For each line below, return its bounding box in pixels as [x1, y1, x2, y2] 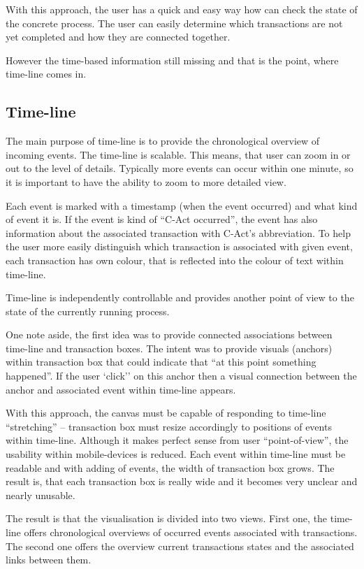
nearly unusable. [6, 487, 75, 502]
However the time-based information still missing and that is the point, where [6, 52, 339, 67]
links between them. [6, 552, 92, 567]
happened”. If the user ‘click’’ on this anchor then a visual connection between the [6, 368, 357, 383]
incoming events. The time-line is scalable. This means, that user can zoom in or [6, 147, 351, 161]
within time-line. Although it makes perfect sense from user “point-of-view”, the [6, 433, 349, 447]
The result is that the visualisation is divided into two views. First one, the [6, 511, 328, 526]
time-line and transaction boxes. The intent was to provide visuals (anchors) [6, 340, 333, 355]
